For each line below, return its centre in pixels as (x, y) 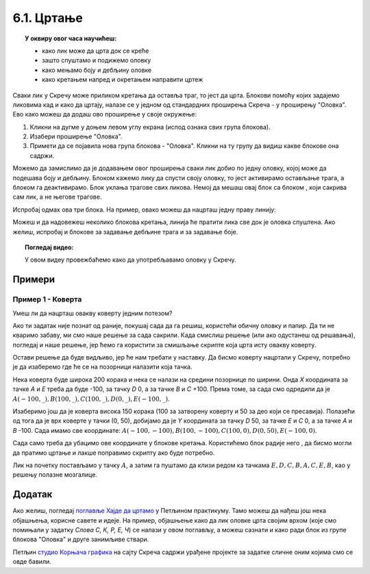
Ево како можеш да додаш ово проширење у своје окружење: (104, 114)
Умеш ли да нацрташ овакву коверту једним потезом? (92, 313)
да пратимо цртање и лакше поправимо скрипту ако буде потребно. (114, 453)
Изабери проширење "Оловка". (76, 136)
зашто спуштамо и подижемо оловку (97, 60)
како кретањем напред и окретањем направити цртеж (123, 79)
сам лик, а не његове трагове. (57, 197)
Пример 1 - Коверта (47, 299)
